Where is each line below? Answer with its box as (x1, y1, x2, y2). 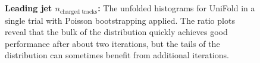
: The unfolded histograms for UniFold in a (98, 2, 255, 14)
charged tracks (59, 8, 98, 15)
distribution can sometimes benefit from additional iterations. (5, 49, 229, 61)
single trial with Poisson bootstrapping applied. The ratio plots (5, 14, 235, 26)
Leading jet (5, 2, 52, 14)
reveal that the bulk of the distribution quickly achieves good (5, 26, 228, 38)
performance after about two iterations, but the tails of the (5, 37, 220, 49)
